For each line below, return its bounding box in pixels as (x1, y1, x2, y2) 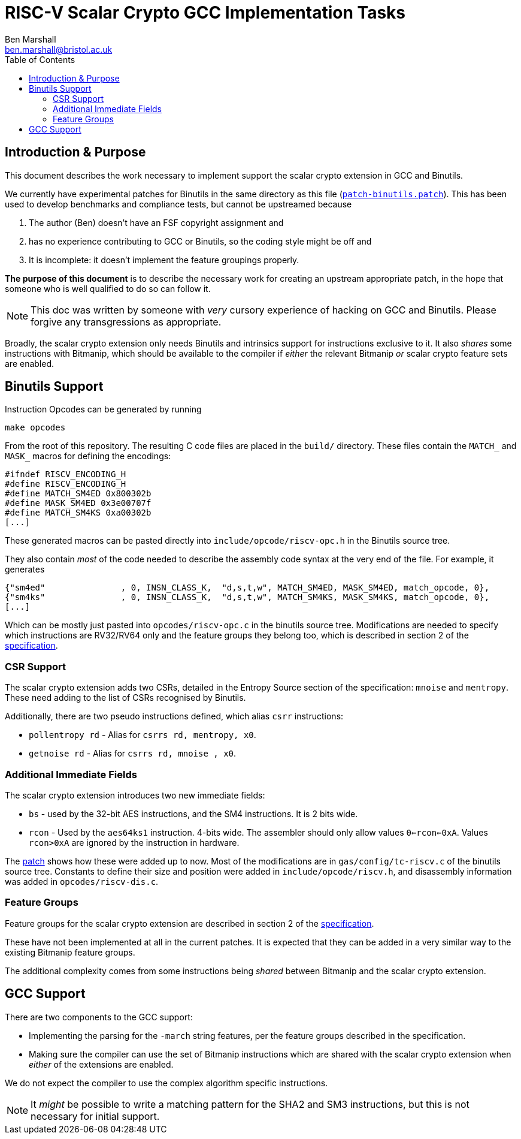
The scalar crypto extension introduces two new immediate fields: (5, 790, 265, 800)
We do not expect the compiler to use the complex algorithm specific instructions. (5, 1077, 328, 1088)
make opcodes (5, 423, 66, 433)
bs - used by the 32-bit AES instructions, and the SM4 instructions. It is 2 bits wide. (29, 808, 358, 819)
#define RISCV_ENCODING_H (5, 479, 126, 489)
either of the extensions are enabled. (29, 1059, 174, 1069)
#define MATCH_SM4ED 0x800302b (5, 489, 152, 499)
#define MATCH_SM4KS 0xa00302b (5, 508, 152, 518)
